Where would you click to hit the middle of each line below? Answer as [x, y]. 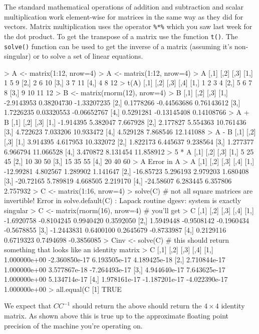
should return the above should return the [137, 306]
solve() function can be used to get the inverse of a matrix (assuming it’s [118, 46]
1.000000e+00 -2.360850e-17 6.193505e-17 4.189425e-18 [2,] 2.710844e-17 [115, 260]
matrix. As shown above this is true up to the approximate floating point [116, 315]
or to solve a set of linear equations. [88, 56]
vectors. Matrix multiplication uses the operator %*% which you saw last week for [128, 26]
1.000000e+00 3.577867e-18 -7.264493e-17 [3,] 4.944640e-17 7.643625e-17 [115, 269]
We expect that [28, 306]
